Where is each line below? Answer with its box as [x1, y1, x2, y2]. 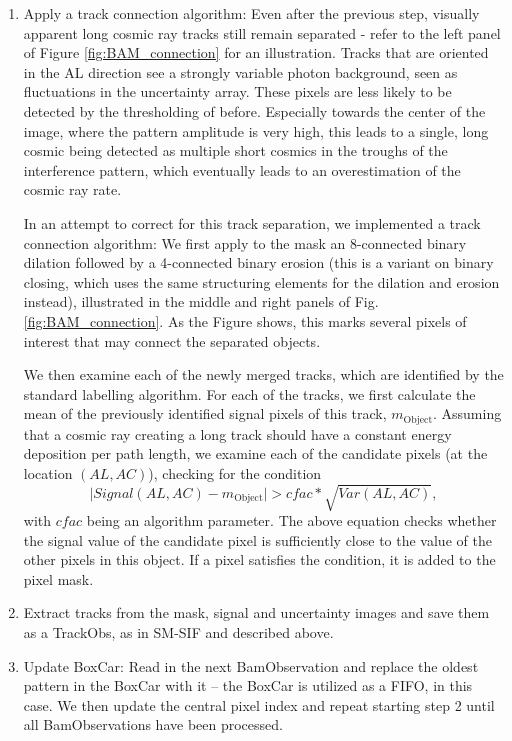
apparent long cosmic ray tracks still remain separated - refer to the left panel [23, 22, 501, 43]
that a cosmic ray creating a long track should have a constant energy [23, 423, 452, 444]
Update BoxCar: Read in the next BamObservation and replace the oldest [23, 655, 479, 676]
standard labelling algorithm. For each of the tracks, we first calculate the [23, 383, 476, 404]
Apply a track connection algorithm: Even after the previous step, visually [23, 3, 480, 23]
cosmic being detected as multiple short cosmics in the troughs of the [23, 140, 448, 161]
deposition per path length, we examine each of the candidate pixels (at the [23, 443, 488, 464]
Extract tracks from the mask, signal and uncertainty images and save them [23, 602, 490, 623]
